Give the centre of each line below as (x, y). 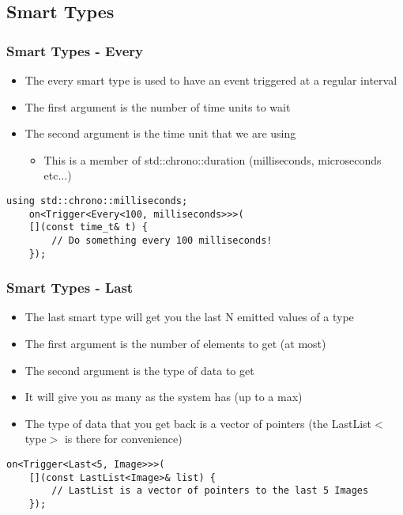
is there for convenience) (123, 439)
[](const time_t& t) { (88, 227)
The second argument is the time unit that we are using (160, 133)
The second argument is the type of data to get (139, 370)
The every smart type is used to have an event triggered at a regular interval (211, 80)
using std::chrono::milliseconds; (97, 201)
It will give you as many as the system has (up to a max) (164, 397)
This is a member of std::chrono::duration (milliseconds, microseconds (213, 159)
